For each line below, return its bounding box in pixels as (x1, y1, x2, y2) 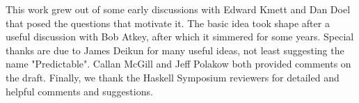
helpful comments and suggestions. (6, 84, 153, 98)
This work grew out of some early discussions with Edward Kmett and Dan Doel (6, 2, 351, 16)
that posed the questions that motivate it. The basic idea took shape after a (6, 15, 330, 30)
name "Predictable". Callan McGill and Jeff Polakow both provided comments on (6, 56, 351, 71)
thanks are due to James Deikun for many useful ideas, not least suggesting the (6, 42, 344, 57)
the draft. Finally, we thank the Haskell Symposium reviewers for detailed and (6, 70, 340, 84)
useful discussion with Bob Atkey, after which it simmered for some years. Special (6, 29, 354, 44)
